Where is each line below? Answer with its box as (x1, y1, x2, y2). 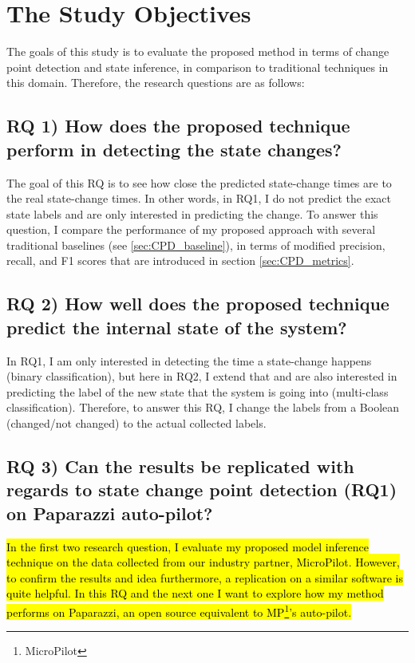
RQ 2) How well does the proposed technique (6, 291, 389, 316)
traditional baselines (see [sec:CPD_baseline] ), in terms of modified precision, (6, 236, 385, 253)
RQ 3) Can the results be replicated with (6, 454, 354, 479)
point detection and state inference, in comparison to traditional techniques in (6, 58, 389, 75)
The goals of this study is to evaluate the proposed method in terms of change (6, 43, 389, 60)
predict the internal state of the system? (6, 314, 347, 339)
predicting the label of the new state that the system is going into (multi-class (6, 383, 389, 400)
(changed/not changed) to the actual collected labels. (6, 415, 267, 432)
